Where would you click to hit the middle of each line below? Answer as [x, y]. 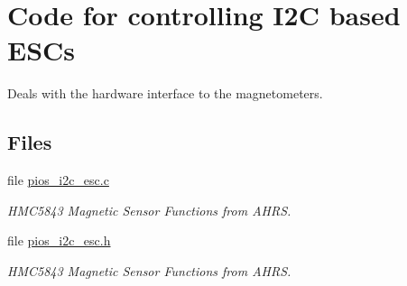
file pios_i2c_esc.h [59, 240]
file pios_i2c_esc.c [58, 180]
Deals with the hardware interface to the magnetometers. [165, 93]
